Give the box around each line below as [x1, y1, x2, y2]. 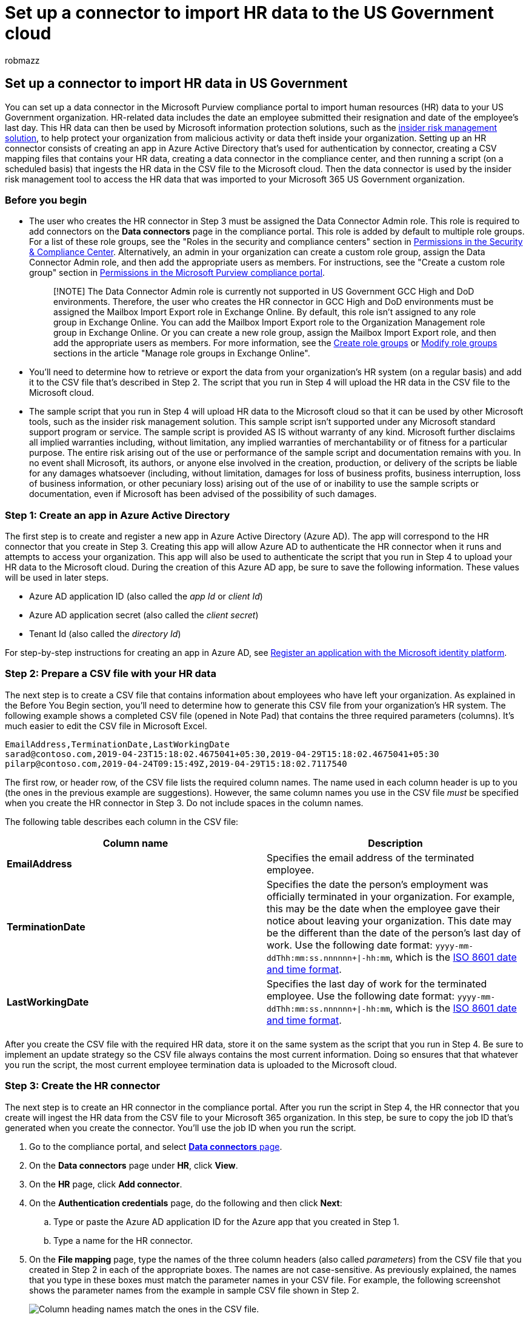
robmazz [5, 55, 40, 65]
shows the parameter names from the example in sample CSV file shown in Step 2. [29, 1284, 359, 1295]
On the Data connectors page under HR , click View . [29, 1160, 238, 1170]
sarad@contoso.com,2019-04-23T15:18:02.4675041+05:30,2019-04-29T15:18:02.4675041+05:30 [5, 749, 439, 759]
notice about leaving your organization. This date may [267, 914, 512, 927]
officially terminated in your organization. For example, [267, 890, 515, 903]
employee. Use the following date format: [267, 989, 455, 1002]
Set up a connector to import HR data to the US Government [5, 2, 494, 23]
